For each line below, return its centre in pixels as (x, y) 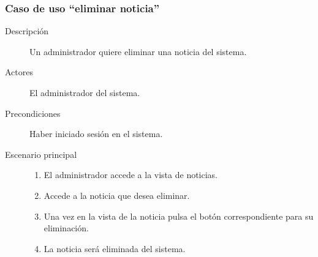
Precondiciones (33, 113)
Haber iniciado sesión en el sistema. (96, 134)
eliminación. (66, 228)
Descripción (27, 31)
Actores (19, 72)
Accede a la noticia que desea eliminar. (117, 195)
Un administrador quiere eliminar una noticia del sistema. (138, 51)
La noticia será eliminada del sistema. (115, 248)
